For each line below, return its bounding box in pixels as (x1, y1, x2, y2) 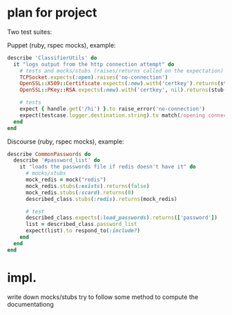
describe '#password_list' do (13, 157, 100, 164)
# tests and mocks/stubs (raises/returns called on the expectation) (19, 67, 224, 74)
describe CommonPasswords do (7, 151, 91, 157)
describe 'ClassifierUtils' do (7, 54, 97, 61)
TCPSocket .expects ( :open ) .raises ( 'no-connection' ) (19, 74, 168, 81)
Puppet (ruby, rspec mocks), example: (7, 41, 116, 49)
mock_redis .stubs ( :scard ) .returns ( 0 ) (25, 189, 135, 196)
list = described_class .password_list (25, 221, 137, 228)
